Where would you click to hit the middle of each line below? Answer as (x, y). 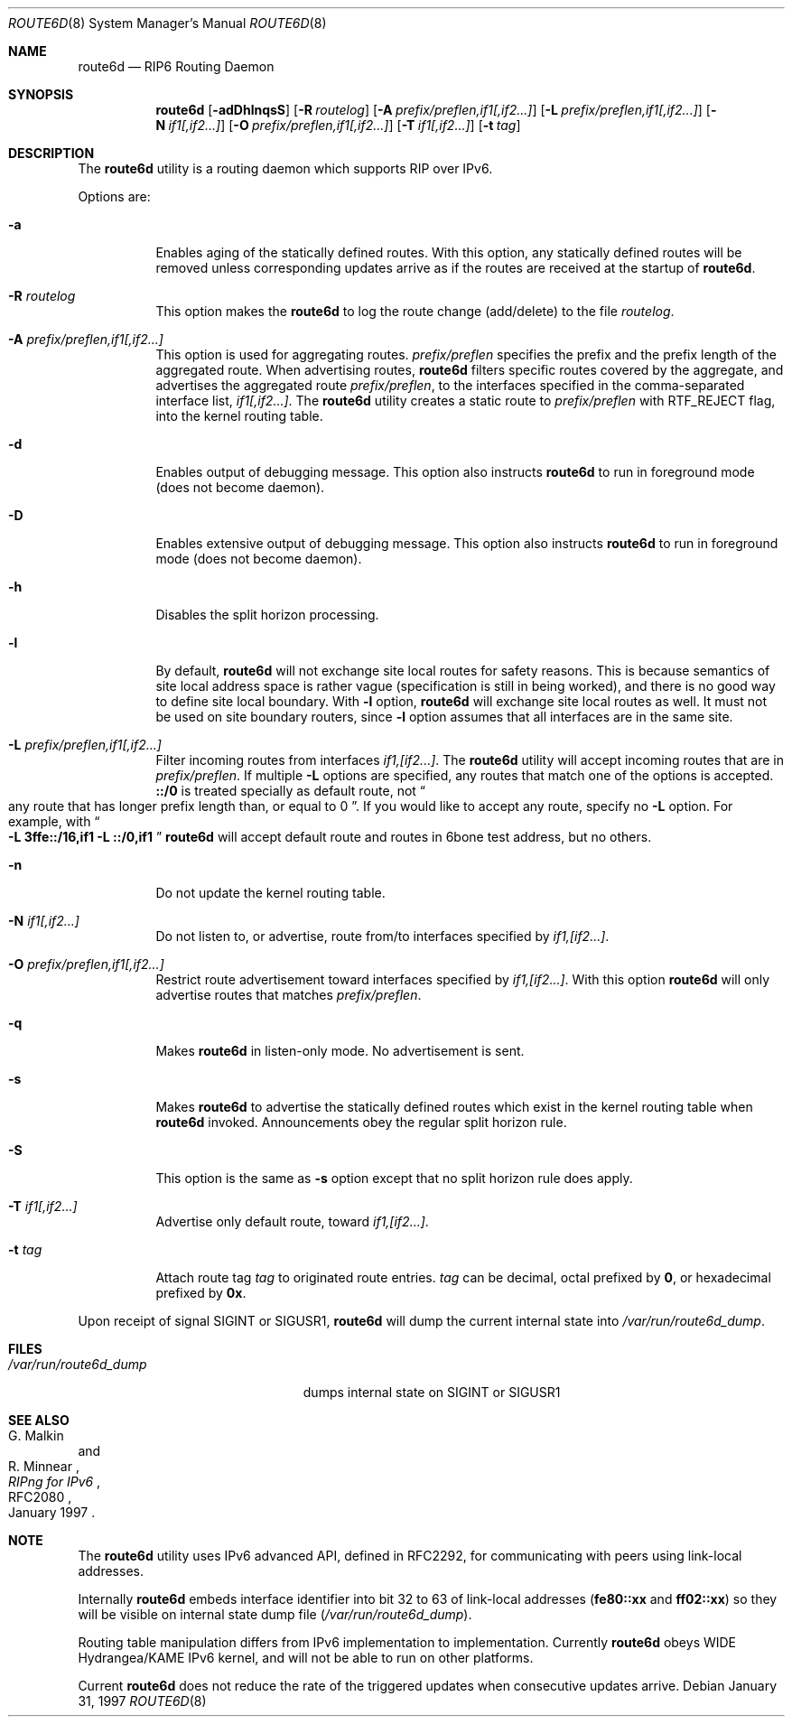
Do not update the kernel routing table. (270, 893)
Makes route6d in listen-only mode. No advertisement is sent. (340, 1051)
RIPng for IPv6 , (55, 1482)
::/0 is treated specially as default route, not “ (290, 791)
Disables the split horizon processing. (267, 615)
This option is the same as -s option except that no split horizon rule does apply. (394, 1178)
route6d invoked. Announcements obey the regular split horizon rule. (361, 1122)
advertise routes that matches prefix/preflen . (289, 995)
